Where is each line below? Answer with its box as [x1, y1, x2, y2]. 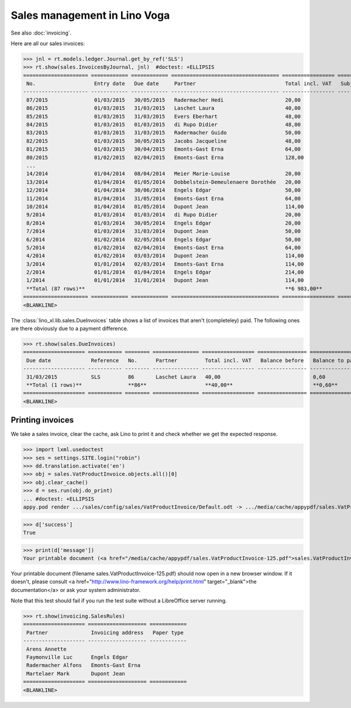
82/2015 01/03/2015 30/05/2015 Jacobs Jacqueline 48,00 [26, 138, 301, 144]
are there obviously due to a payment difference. [11, 325, 129, 332]
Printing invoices [11, 415, 74, 425]
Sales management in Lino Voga [11, 9, 170, 22]
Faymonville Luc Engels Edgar [26, 653, 129, 661]
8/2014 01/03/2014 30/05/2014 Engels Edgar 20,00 [26, 220, 301, 226]
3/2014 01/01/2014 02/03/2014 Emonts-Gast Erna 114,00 [26, 261, 304, 267]
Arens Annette [26, 645, 67, 652]
